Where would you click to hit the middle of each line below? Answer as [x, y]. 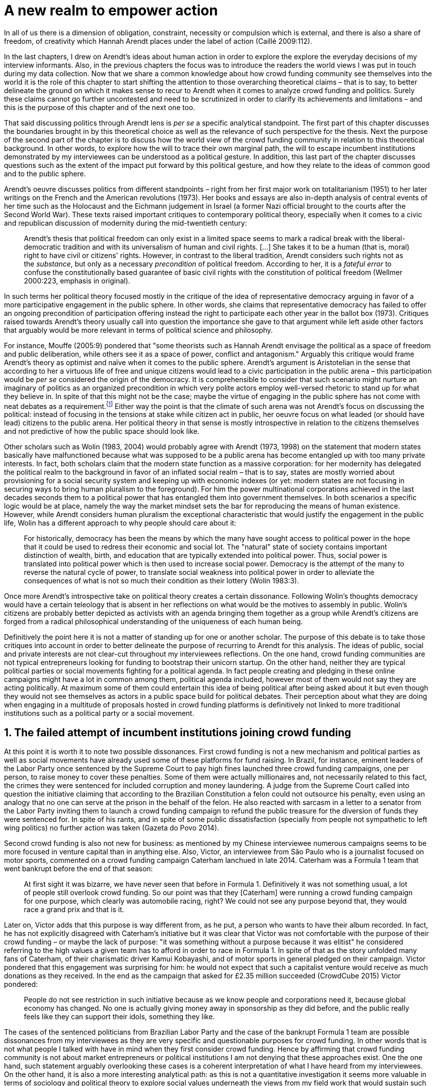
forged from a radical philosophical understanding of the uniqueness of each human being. [153, 622]
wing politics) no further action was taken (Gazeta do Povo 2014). [112, 828]
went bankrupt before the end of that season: [78, 869]
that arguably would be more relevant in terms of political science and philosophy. [139, 330]
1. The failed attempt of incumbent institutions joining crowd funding [178, 732]
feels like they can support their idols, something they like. [119, 1017]
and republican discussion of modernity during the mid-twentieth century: [126, 223]
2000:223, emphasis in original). [77, 280]
